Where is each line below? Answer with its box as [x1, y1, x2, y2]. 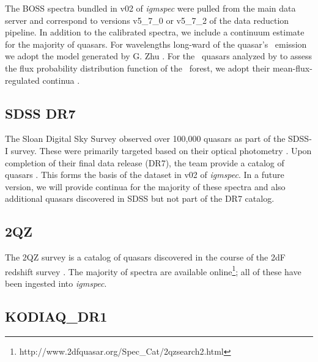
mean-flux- [272, 61, 312, 74]
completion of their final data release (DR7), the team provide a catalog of [5, 156, 284, 169]
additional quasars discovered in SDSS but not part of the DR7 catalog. [5, 192, 275, 205]
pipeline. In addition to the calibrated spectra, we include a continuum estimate [5, 26, 305, 39]
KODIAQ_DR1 [5, 306, 108, 325]
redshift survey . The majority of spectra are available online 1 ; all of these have [5, 263, 301, 278]
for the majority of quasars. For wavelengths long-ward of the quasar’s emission [5, 37, 307, 50]
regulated [5, 73, 40, 86]
